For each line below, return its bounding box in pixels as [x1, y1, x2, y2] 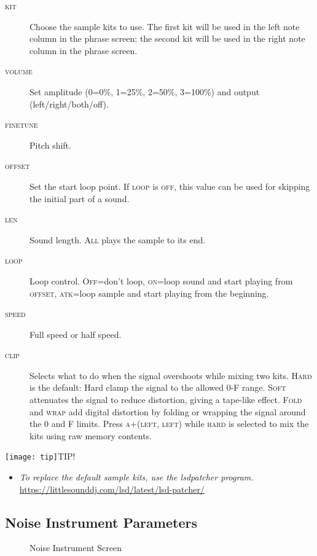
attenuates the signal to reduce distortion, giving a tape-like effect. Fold [29, 393, 302, 406]
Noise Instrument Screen [29, 541, 122, 554]
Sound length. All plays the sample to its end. [29, 233, 206, 246]
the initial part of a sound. [29, 192, 130, 205]
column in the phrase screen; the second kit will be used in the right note [29, 32, 305, 45]
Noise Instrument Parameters [5, 512, 197, 531]
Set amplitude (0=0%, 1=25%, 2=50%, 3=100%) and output [29, 85, 260, 98]
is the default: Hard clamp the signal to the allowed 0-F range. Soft [29, 381, 286, 394]
